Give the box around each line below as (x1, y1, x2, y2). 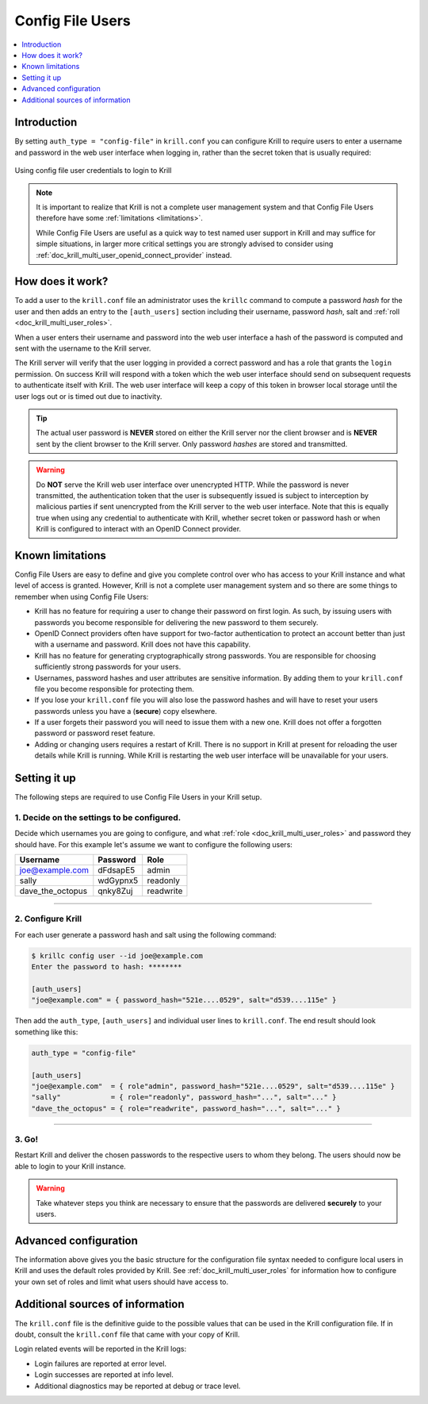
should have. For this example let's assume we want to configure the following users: (14, 839, 293, 849)
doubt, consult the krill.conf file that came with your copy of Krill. (14, 1329, 240, 1339)
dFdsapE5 (97, 865, 136, 876)
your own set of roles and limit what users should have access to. (14, 1277, 229, 1287)
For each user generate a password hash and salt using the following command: (14, 930, 277, 939)
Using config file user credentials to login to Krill (14, 166, 172, 175)
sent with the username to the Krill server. (14, 343, 151, 353)
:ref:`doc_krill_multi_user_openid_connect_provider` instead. (36, 250, 232, 259)
